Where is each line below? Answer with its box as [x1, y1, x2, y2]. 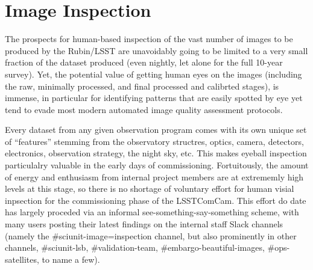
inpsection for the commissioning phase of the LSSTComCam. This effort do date [5, 194, 306, 206]
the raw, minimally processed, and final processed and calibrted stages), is [5, 79, 279, 92]
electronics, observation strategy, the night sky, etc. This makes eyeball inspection [5, 147, 307, 159]
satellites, [5, 253, 39, 265]
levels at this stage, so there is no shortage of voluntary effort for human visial [5, 182, 294, 195]
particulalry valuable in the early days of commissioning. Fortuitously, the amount [5, 159, 309, 171]
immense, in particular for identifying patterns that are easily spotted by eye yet [5, 91, 303, 104]
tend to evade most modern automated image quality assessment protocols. [5, 103, 283, 115]
